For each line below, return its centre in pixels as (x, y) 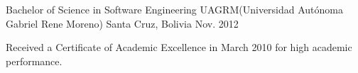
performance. (34, 61)
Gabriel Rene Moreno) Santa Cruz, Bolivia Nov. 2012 (122, 23)
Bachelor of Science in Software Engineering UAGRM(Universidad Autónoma (175, 9)
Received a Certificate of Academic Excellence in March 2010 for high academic (179, 47)
